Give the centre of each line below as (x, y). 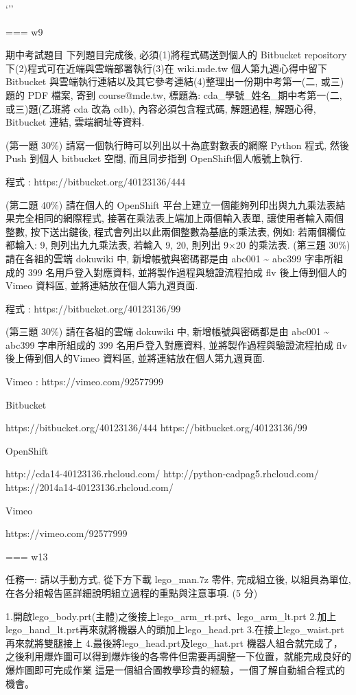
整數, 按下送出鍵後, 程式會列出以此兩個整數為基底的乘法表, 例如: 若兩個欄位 (176, 231)
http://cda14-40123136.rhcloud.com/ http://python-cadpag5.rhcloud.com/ (162, 474)
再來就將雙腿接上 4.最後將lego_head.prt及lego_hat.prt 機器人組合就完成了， (174, 642)
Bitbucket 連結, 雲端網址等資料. (75, 122)
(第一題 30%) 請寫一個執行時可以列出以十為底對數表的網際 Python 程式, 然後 (177, 145)
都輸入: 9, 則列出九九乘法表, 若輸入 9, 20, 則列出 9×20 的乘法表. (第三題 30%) (178, 245)
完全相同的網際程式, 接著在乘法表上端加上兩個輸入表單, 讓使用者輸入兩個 (179, 218)
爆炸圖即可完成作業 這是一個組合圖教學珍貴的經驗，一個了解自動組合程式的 (175, 669)
